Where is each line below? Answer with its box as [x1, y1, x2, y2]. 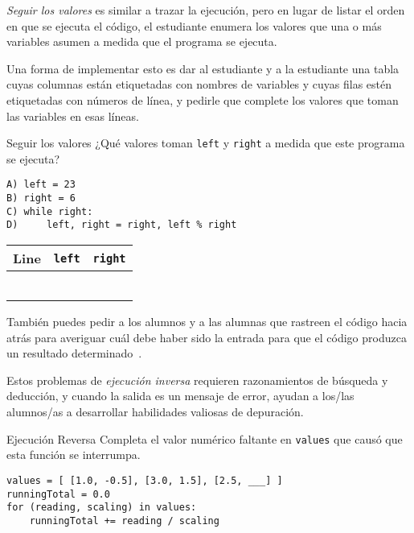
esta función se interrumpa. [6, 446, 141, 463]
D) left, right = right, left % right [6, 219, 237, 231]
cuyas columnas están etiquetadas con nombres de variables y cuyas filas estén [6, 76, 392, 93]
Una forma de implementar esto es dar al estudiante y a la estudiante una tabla [6, 60, 400, 76]
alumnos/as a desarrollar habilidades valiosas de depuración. [6, 403, 304, 419]
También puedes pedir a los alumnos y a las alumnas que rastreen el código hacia [6, 313, 408, 330]
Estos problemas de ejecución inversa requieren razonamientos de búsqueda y [6, 371, 388, 388]
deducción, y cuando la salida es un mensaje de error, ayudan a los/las [6, 387, 355, 404]
